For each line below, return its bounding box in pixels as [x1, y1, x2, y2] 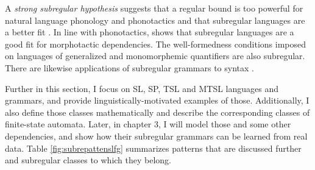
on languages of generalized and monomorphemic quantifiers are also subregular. [5, 49, 305, 62]
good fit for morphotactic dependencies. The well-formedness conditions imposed [5, 37, 306, 50]
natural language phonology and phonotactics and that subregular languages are [5, 13, 305, 26]
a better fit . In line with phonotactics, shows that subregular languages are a [5, 26, 294, 38]
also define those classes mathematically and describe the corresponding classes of [5, 105, 310, 118]
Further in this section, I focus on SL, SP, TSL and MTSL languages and [5, 82, 279, 94]
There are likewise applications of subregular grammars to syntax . [5, 61, 254, 74]
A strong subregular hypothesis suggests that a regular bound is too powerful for [5, 2, 303, 14]
